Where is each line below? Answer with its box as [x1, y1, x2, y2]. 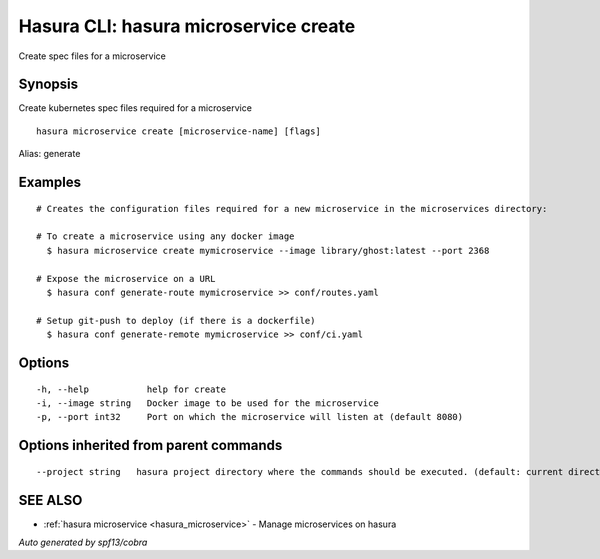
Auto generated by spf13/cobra [18, 536, 148, 549]
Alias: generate [18, 148, 81, 160]
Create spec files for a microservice [18, 50, 167, 62]
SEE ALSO [18, 491, 83, 509]
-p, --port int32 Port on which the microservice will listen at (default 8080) [36, 411, 464, 423]
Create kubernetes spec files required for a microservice [18, 102, 252, 114]
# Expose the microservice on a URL [36, 273, 216, 284]
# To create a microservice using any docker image [36, 231, 295, 242]
